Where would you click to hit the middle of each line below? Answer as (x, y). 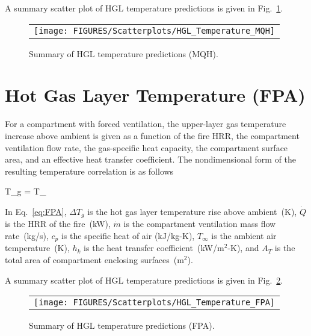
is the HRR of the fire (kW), (58, 224)
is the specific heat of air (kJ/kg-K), (128, 235)
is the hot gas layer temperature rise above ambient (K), (192, 211)
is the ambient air (244, 235)
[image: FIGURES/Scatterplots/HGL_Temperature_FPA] (155, 303)
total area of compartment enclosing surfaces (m (94, 259)
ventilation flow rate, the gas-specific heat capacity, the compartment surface (146, 147)
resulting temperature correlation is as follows (89, 171)
